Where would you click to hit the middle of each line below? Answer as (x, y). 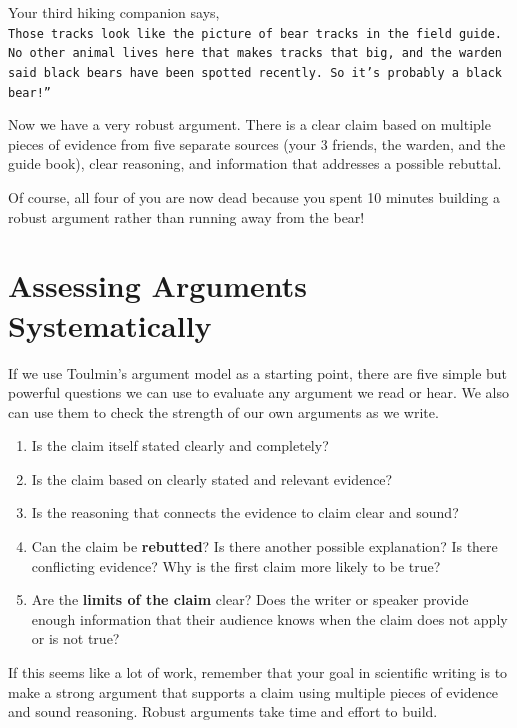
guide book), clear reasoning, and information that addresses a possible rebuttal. (255, 163)
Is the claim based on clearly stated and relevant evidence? (212, 478)
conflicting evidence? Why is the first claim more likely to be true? (236, 565)
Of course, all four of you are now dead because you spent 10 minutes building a (254, 197)
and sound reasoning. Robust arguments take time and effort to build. (223, 711)
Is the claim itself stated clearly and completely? (180, 445)
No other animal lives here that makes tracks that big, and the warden (255, 53)
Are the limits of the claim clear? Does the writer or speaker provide (250, 599)
